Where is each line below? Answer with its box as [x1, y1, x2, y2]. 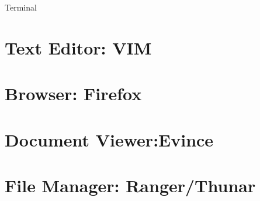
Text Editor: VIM [5, 35, 152, 59]
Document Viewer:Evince [5, 127, 214, 151]
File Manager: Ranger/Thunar [5, 173, 256, 197]
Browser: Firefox [5, 81, 142, 105]
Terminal [5, 1, 37, 13]
